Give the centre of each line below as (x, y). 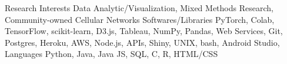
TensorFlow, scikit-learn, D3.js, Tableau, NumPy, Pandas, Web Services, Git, (144, 31)
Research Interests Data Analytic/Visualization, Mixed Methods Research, (139, 8)
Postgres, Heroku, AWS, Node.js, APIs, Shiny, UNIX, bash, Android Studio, (142, 42)
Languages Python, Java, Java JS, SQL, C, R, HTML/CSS (111, 54)
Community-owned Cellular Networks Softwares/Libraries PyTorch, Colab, (140, 19)
